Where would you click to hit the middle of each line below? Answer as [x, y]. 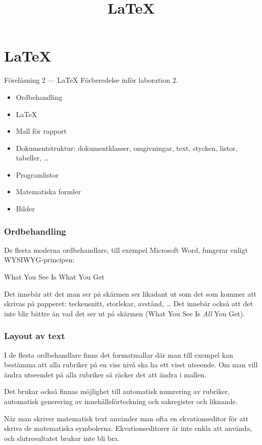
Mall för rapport [41, 131]
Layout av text [35, 336]
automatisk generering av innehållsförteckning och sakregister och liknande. [121, 401]
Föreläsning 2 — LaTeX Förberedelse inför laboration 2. [91, 80]
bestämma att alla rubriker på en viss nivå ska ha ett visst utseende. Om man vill [131, 365]
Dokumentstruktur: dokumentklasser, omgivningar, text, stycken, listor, [127, 148]
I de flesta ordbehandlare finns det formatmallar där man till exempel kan [119, 354]
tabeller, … [32, 158]
